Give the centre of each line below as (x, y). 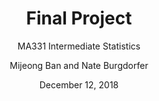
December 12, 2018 (79, 84)
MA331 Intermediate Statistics (79, 46)
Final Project (79, 18)
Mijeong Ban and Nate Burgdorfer (79, 65)
